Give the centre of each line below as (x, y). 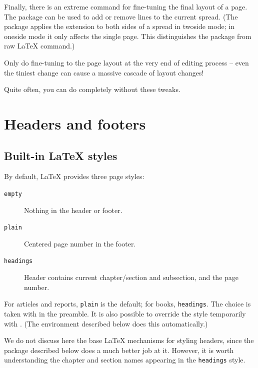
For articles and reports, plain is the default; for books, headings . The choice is (127, 304)
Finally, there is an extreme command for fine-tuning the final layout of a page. (126, 6)
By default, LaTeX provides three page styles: (74, 176)
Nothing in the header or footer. (73, 210)
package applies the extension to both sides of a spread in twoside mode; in (119, 26)
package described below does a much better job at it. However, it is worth (119, 350)
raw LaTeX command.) (39, 46)
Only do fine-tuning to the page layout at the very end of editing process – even (126, 62)
